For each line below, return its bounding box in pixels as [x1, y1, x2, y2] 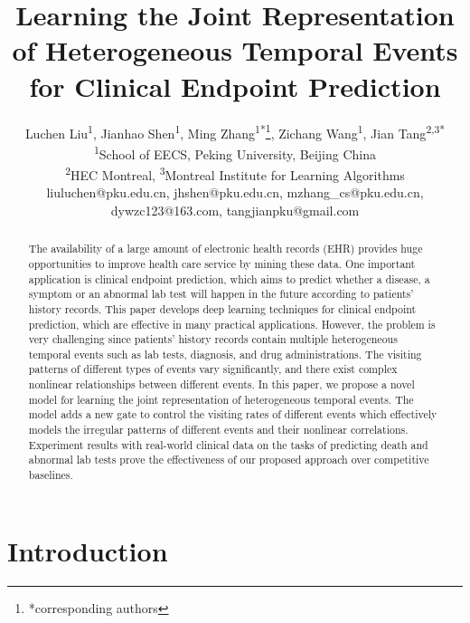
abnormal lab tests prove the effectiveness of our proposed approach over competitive [28, 452, 429, 467]
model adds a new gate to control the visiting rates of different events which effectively [28, 407, 437, 422]
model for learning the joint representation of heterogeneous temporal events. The [28, 391, 414, 407]
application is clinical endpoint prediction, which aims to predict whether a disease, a [28, 271, 430, 286]
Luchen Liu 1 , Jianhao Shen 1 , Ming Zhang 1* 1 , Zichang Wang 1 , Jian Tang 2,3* [24, 120, 446, 142]
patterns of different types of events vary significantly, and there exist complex [28, 361, 398, 377]
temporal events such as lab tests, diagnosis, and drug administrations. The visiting [28, 346, 422, 361]
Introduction [7, 532, 168, 569]
